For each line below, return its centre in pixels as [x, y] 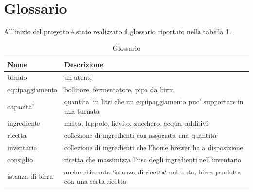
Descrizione [84, 65]
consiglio [20, 159]
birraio [17, 77]
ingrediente [24, 123]
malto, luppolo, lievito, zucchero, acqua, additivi [136, 123]
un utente [78, 77]
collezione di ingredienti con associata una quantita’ [141, 135]
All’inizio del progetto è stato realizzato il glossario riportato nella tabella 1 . [117, 31]
